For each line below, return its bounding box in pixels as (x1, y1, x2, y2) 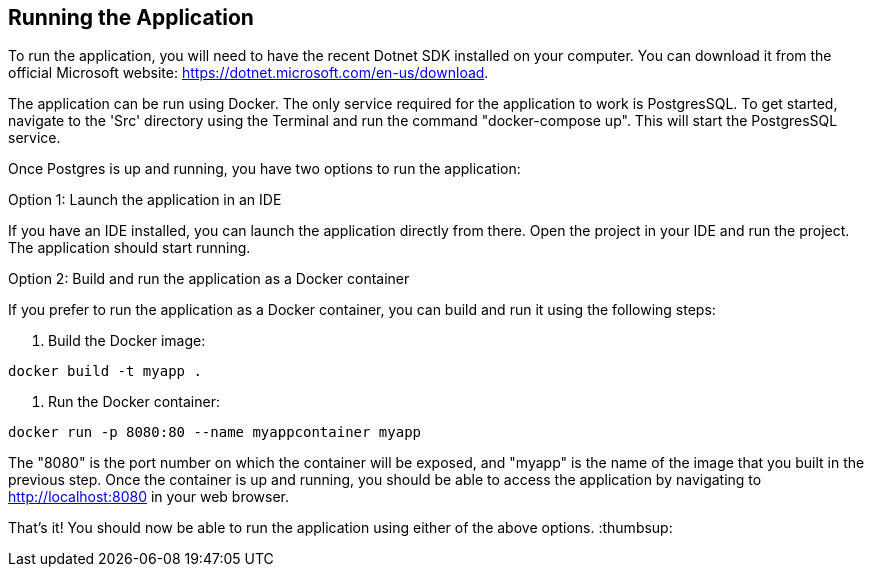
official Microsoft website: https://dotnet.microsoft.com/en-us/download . (8, 64, 489, 82)
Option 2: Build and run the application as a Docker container (8, 270, 410, 288)
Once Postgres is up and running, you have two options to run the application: (8, 160, 521, 178)
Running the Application (8, 5, 254, 30)
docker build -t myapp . (8, 363, 202, 380)
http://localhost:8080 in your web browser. (8, 488, 290, 506)
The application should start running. (8, 239, 251, 257)
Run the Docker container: (48, 393, 220, 411)
